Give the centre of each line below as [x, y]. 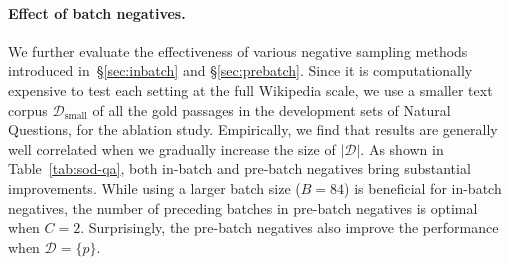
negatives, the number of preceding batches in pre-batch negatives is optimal [243, 207]
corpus [28, 109]
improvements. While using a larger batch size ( [154, 187]
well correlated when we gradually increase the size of [172, 148]
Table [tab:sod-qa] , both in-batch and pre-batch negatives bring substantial [239, 168]
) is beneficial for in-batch [423, 187]
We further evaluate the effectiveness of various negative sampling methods [238, 50]
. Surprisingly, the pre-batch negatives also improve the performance [289, 227]
